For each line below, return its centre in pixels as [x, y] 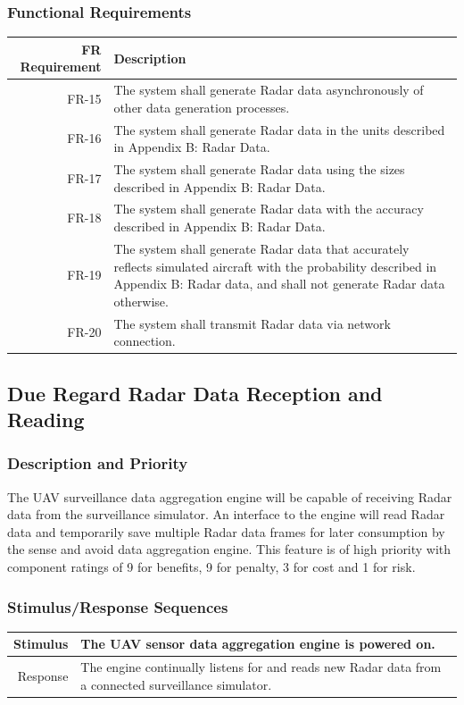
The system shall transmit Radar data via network [252, 323]
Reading [46, 419]
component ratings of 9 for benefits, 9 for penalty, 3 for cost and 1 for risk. [211, 566]
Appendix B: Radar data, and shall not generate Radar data [279, 284]
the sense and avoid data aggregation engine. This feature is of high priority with [229, 549]
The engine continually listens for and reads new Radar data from [261, 667]
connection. [145, 341]
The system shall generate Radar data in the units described [279, 129]
